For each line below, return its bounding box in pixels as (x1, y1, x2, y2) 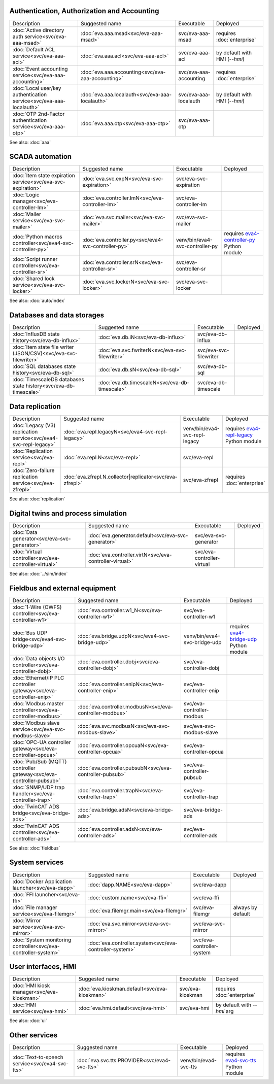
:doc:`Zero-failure (12, 467, 55, 474)
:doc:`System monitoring (12, 936, 72, 943)
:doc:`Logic (12, 191, 40, 198)
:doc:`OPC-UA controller (12, 738, 71, 746)
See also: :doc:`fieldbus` (9, 845, 60, 851)
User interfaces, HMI (9, 962, 77, 971)
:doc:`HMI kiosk (12, 982, 50, 989)
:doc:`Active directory (12, 26, 64, 33)
